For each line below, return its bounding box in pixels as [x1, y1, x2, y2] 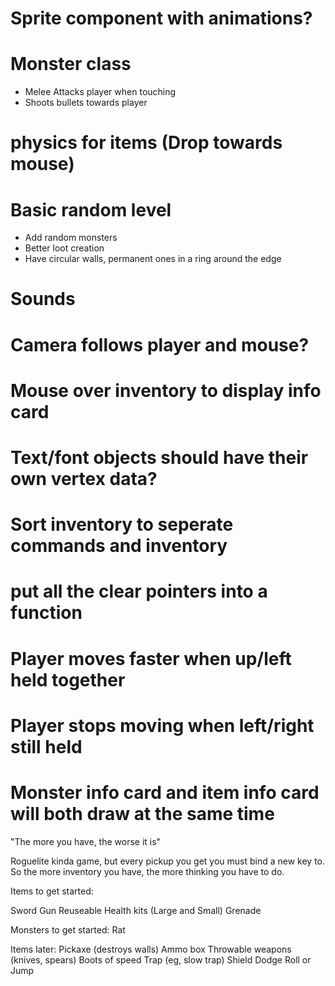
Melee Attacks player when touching [24, 86, 177, 98]
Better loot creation [24, 242, 105, 254]
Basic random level [10, 198, 172, 221]
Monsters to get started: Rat [10, 923, 126, 936]
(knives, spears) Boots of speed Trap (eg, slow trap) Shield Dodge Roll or [10, 953, 312, 966]
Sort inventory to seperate [10, 513, 234, 536]
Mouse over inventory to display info [10, 379, 322, 402]
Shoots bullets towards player [24, 97, 148, 109]
